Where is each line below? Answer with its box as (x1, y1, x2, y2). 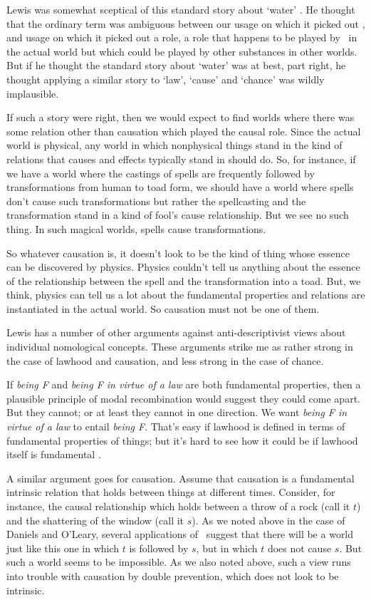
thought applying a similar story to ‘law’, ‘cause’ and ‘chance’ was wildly (6, 71, 325, 86)
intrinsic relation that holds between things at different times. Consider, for (6, 485, 335, 500)
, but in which (196, 540, 258, 555)
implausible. (6, 86, 59, 100)
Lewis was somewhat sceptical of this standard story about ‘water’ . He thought (6, 2, 355, 16)
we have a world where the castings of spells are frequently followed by (6, 165, 315, 180)
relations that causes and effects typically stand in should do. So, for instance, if (6, 151, 356, 166)
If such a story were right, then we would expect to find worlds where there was (6, 110, 355, 125)
